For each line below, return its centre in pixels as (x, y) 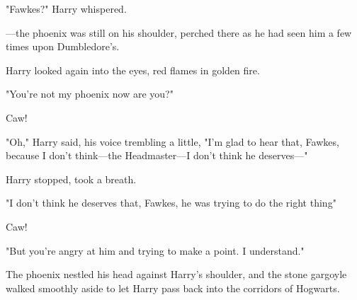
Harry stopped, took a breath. (71, 179)
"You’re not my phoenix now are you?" (90, 94)
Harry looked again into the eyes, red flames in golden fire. (133, 70)
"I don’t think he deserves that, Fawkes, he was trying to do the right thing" (171, 203)
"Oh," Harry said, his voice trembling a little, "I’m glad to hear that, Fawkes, (172, 141)
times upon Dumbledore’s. (63, 46)
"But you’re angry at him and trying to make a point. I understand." (155, 250)
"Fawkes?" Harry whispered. (66, 8)
